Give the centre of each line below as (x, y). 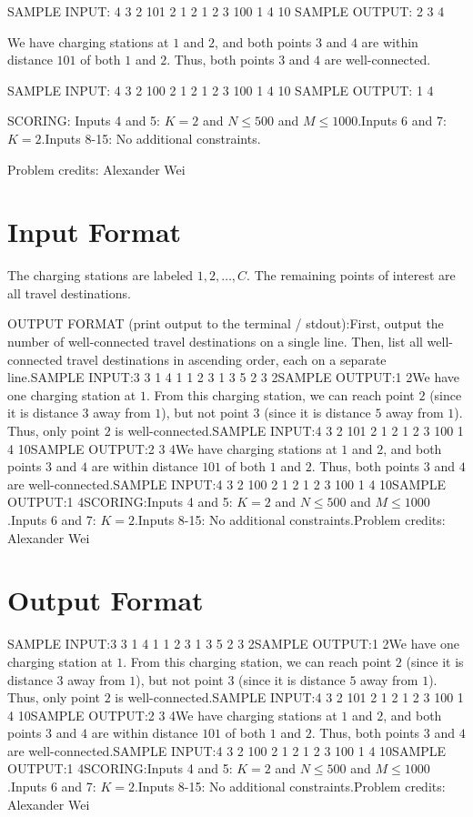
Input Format (95, 232)
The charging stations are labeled (101, 275)
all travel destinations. (69, 293)
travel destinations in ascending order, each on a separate (226, 359)
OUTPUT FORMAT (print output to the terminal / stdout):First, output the (226, 323)
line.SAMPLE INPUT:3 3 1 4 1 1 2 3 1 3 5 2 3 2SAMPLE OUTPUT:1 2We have (233, 377)
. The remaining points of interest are (351, 275)
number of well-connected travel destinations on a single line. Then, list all (215, 342)
